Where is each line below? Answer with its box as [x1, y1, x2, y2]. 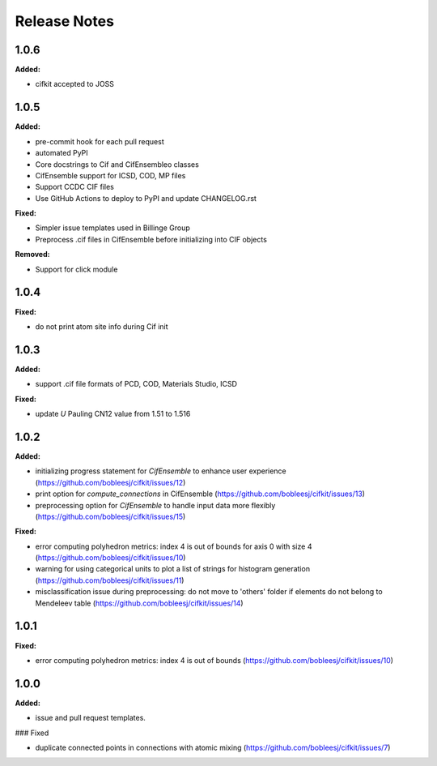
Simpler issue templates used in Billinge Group [35, 223, 190, 233]
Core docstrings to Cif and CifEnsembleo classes [35, 159, 200, 169]
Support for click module [35, 264, 118, 274]
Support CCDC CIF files [35, 182, 115, 192]
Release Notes [15, 12, 115, 30]
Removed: [15, 250, 50, 259]
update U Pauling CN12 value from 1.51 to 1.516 [35, 409, 191, 419]
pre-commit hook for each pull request [35, 136, 165, 146]
